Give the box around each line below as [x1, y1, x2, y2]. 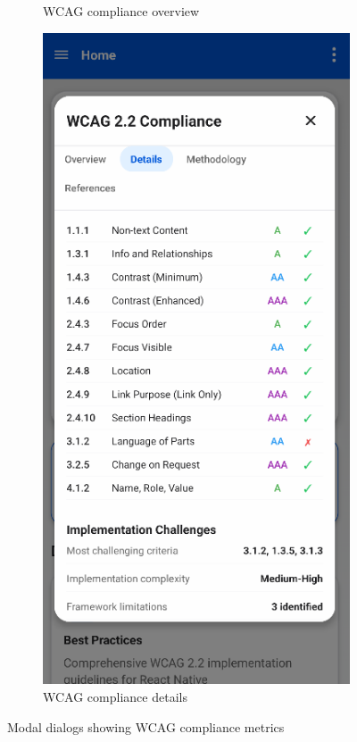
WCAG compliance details [43, 688, 187, 706]
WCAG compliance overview [43, 2, 200, 20]
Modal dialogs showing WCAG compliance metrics [7, 717, 285, 736]
